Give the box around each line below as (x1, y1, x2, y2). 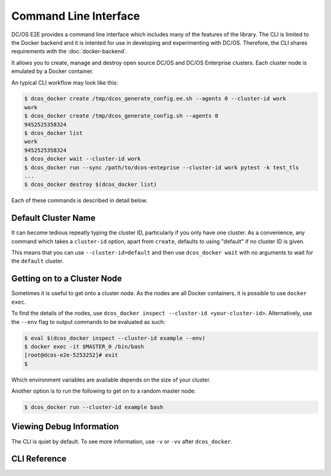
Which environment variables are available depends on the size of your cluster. (11, 376, 211, 383)
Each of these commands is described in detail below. (11, 197, 148, 204)
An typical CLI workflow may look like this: (11, 79, 119, 86)
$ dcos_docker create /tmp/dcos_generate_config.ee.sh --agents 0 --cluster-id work (24, 95, 286, 102)
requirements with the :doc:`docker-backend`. (11, 48, 128, 55)
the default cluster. (11, 258, 64, 265)
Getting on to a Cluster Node (11, 274, 123, 284)
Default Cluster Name (11, 213, 96, 223)
